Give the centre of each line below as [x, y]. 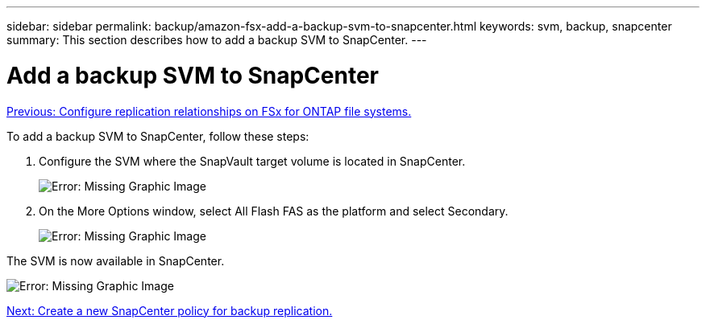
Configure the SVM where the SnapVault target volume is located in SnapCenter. [252, 161]
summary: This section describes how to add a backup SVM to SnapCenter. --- [217, 40]
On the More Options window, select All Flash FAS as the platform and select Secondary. [274, 211]
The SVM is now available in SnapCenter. [116, 260]
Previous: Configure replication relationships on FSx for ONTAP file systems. [209, 111]
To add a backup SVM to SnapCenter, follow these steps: [158, 136]
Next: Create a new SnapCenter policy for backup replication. [170, 310]
